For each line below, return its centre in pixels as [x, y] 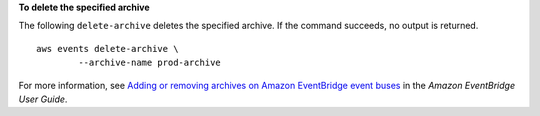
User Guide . [43, 99]
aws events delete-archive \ [107, 48]
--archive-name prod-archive [150, 63]
